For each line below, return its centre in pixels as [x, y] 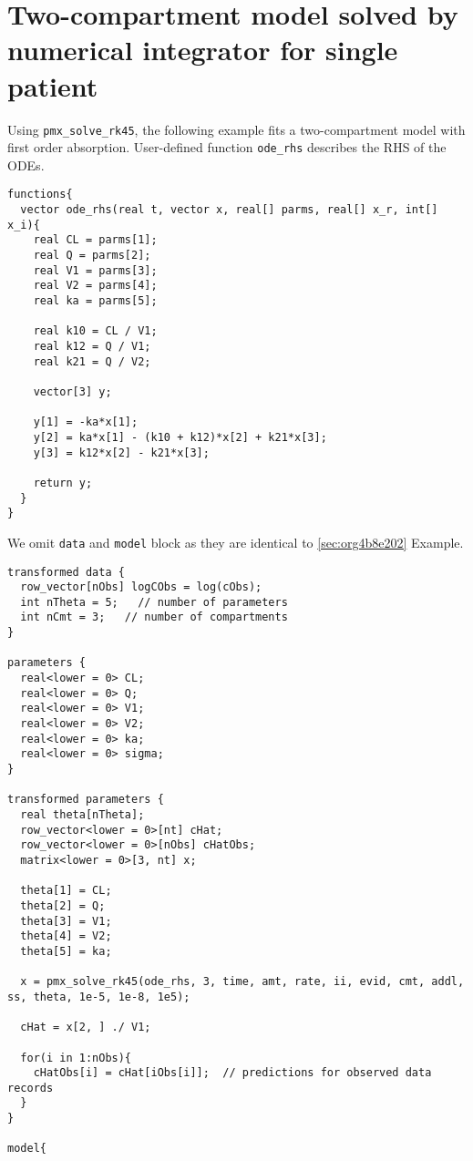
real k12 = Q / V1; [92, 346]
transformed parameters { [86, 800]
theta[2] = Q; [63, 905]
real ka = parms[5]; [95, 301]
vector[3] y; [72, 391]
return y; [63, 483]
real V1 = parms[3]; [95, 270]
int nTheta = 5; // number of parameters [154, 602]
